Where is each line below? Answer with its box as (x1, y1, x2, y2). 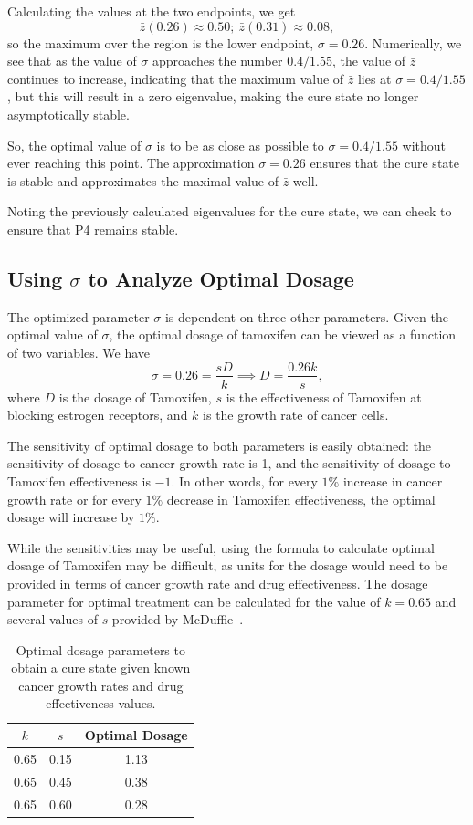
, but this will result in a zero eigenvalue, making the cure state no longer (7, 87, 419, 106)
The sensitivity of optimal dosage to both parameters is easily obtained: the (7, 435, 432, 454)
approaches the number (152, 51, 283, 70)
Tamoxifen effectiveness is (7, 471, 151, 490)
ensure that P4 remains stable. (7, 219, 179, 238)
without (402, 135, 447, 154)
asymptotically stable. (7, 104, 130, 123)
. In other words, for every (171, 471, 318, 490)
